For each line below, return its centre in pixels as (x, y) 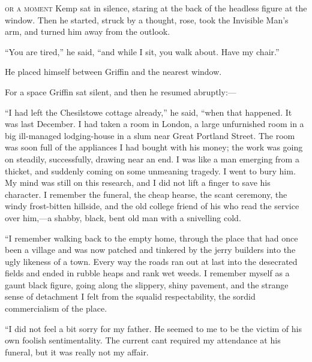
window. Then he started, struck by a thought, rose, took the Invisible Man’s (147, 19)
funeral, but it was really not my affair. (77, 352)
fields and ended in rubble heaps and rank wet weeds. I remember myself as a (147, 273)
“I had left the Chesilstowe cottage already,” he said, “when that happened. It (148, 112)
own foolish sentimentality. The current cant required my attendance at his (143, 340)
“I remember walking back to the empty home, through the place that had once (151, 238)
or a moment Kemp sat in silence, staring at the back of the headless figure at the (156, 8)
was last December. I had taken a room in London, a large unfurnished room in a (154, 124)
